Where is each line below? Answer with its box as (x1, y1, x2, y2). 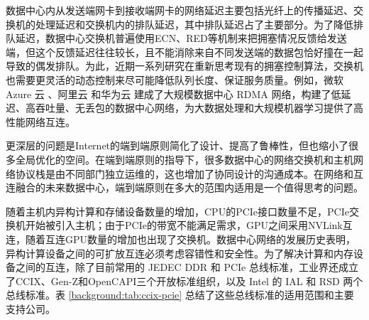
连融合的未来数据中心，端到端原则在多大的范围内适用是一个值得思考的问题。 (6, 180, 363, 195)
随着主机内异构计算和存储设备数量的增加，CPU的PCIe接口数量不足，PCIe (6, 203, 349, 218)
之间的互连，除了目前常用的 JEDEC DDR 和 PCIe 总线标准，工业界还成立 (15, 260, 358, 274)
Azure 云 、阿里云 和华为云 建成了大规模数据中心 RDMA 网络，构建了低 (6, 86, 341, 101)
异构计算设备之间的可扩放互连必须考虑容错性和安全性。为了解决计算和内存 (6, 245, 353, 260)
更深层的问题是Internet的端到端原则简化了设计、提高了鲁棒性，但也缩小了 (6, 138, 349, 153)
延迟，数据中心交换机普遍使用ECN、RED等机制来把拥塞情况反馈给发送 (15, 31, 347, 46)
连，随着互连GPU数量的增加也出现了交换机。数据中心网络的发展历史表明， (6, 231, 356, 246)
